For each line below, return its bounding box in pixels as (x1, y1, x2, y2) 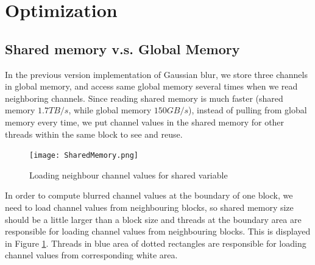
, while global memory (68, 104, 152, 116)
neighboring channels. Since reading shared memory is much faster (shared (5, 91, 283, 104)
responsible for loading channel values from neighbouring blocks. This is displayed (5, 225, 311, 238)
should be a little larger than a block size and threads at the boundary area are (5, 213, 302, 225)
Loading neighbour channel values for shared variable (29, 168, 228, 181)
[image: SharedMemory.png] (29, 151, 138, 160)
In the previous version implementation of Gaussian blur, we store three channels (5, 68, 308, 80)
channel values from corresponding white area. (5, 249, 178, 261)
